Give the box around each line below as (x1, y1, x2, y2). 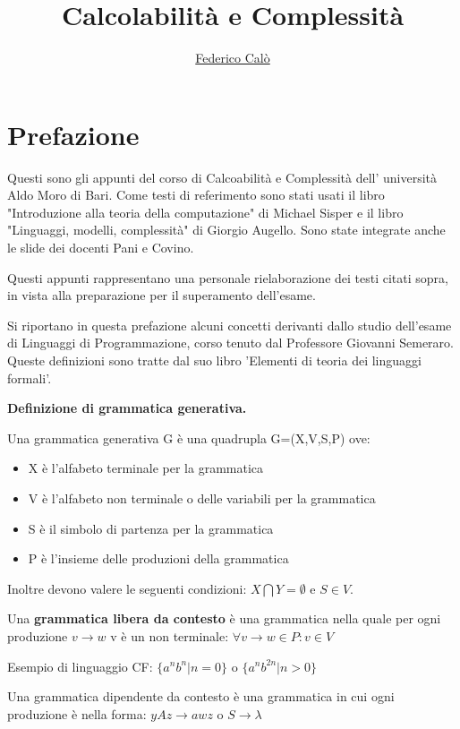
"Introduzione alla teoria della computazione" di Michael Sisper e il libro (7, 202, 404, 221)
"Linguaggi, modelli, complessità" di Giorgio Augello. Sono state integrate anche (7, 220, 446, 239)
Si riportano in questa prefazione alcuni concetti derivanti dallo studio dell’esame (7, 315, 452, 334)
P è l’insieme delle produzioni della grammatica (28, 549, 289, 568)
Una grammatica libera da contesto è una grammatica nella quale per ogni (7, 609, 441, 628)
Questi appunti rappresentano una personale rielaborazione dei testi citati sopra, (7, 268, 448, 287)
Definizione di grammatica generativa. (7, 399, 247, 417)
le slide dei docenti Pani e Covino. (7, 238, 194, 257)
